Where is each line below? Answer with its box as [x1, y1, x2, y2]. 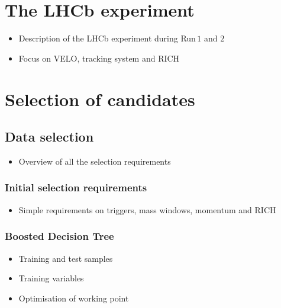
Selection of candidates [5, 86, 195, 111]
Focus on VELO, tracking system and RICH [18, 52, 180, 64]
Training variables [18, 272, 84, 284]
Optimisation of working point [18, 291, 129, 304]
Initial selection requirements [5, 180, 147, 195]
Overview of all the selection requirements [18, 155, 171, 167]
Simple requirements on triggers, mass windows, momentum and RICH [18, 203, 276, 216]
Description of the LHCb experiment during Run [18, 32, 196, 44]
